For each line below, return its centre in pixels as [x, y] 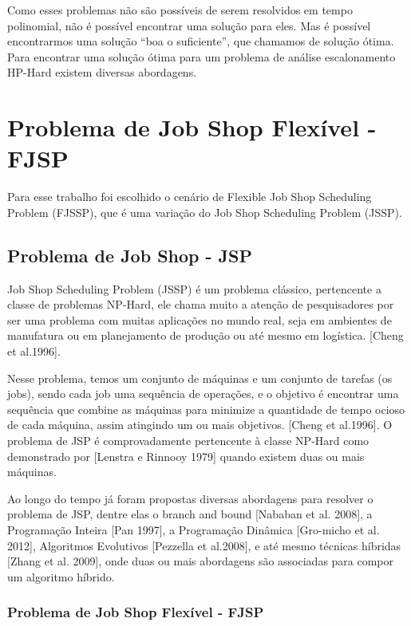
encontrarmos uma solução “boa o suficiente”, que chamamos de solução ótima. [201, 41]
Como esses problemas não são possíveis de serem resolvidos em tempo [180, 10]
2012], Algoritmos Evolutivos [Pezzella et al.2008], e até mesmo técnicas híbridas [204, 545]
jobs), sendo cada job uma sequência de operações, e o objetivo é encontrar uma [203, 394]
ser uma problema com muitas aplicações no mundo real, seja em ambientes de [200, 319]
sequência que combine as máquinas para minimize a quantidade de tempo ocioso [206, 409]
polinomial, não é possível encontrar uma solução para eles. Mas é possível [189, 25]
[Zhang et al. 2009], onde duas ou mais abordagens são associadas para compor [201, 561]
